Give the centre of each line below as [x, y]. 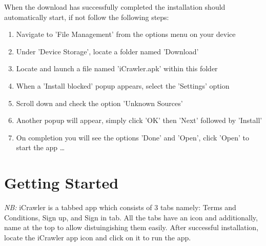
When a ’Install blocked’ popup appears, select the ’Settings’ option [123, 85]
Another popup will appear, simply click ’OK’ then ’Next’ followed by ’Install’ [139, 120]
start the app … [40, 147]
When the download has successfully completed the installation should [115, 7]
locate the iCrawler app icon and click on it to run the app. [98, 237]
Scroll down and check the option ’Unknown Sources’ [99, 103]
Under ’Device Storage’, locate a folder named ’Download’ [107, 51]
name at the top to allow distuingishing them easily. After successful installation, [131, 227]
